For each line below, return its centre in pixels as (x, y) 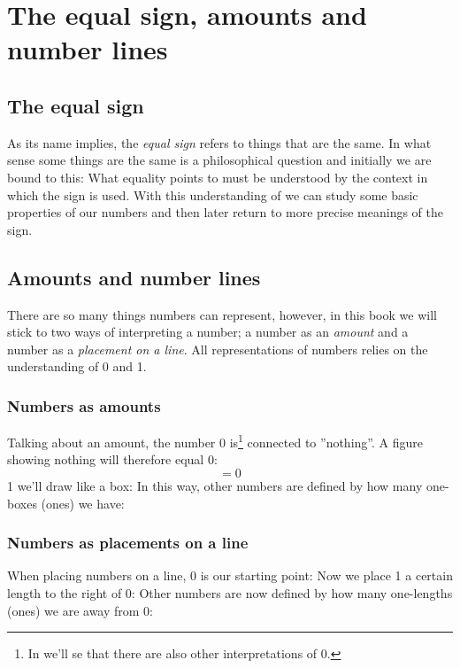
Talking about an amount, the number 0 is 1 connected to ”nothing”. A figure (215, 441)
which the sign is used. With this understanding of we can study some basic (213, 194)
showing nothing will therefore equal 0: (112, 459)
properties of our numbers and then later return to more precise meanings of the (225, 212)
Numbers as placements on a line (128, 543)
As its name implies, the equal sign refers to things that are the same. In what (219, 142)
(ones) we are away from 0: (80, 610)
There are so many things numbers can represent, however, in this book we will (222, 314)
